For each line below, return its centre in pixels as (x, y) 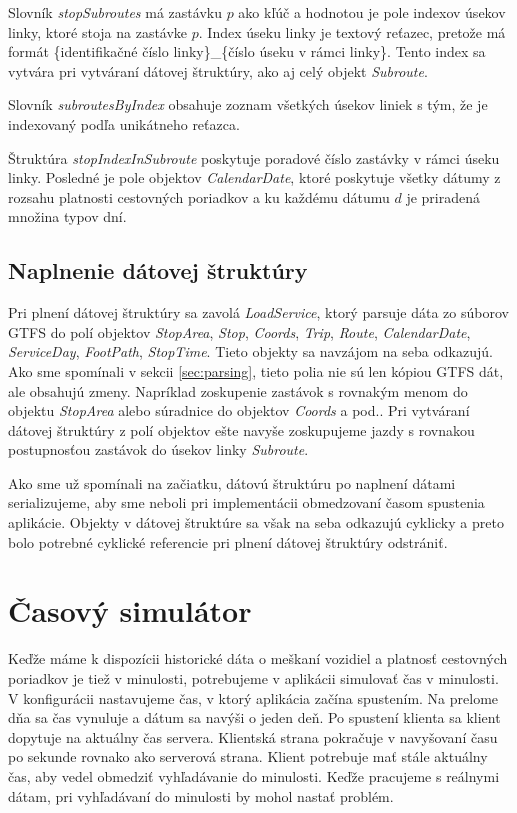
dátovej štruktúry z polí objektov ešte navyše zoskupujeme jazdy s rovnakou (241, 429)
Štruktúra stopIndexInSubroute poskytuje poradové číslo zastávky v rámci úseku (254, 157)
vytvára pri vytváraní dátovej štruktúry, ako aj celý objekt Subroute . (218, 70)
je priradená (443, 196)
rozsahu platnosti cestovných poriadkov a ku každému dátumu (199, 196)
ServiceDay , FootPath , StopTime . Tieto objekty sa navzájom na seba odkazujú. (250, 351)
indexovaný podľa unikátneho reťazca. (124, 123)
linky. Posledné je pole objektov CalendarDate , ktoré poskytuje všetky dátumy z (254, 177)
